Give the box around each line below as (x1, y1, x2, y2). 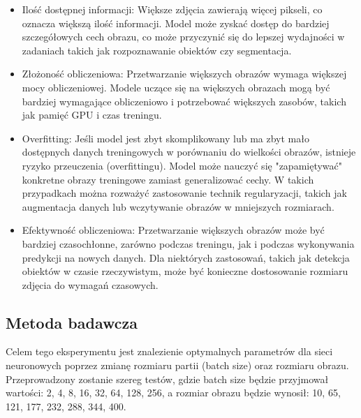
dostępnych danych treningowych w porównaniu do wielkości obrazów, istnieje (22, 144, 356, 159)
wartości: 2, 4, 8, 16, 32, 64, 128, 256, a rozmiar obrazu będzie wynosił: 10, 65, (6, 385, 341, 400)
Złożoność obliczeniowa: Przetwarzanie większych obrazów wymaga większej (22, 66, 347, 81)
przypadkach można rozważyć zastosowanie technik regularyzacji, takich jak (22, 186, 347, 200)
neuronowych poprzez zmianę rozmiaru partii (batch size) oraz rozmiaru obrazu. (6, 358, 349, 373)
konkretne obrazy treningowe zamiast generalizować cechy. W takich (22, 172, 314, 186)
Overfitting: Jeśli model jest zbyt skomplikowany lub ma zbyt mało (22, 130, 309, 145)
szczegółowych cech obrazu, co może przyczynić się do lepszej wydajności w (22, 29, 345, 44)
